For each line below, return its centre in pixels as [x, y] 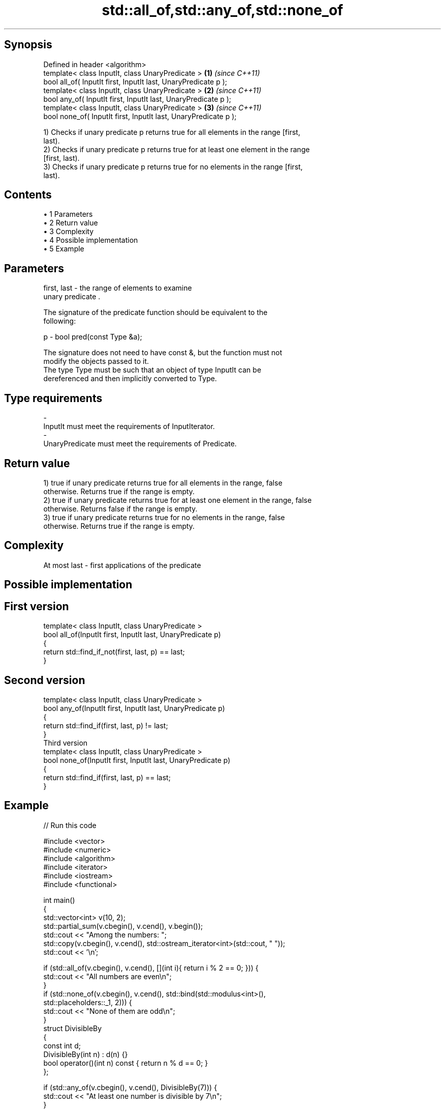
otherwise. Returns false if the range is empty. [120, 508]
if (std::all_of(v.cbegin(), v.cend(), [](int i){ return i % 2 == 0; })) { [151, 968]
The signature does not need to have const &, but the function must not [163, 353]
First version [37, 606]
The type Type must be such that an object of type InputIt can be [152, 370]
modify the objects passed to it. [96, 361]
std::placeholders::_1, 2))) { [88, 1002]
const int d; [62, 1045]
